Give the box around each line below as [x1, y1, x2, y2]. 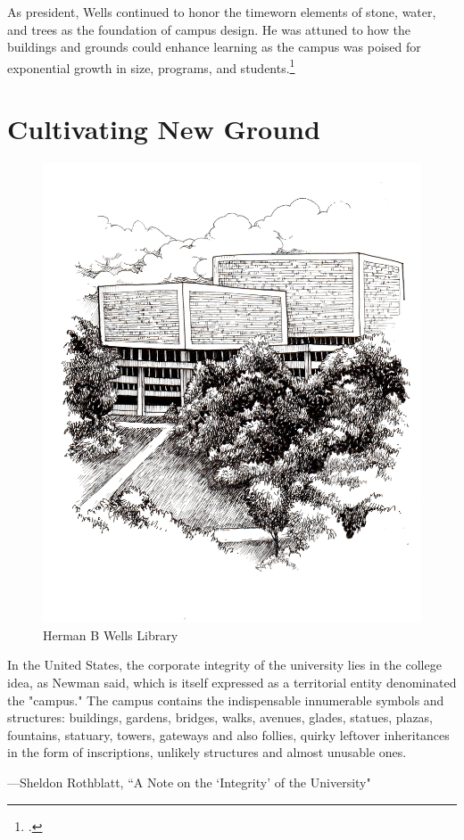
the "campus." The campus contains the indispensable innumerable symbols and [7, 690, 444, 709]
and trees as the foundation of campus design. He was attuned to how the [7, 20, 410, 38]
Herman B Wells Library [43, 625, 178, 644]
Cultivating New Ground [7, 111, 320, 147]
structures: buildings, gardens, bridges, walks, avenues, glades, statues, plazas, [7, 708, 434, 727]
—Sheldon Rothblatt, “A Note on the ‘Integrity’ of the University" [7, 772, 371, 791]
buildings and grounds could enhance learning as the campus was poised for [7, 37, 421, 56]
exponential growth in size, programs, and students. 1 [7, 55, 295, 77]
